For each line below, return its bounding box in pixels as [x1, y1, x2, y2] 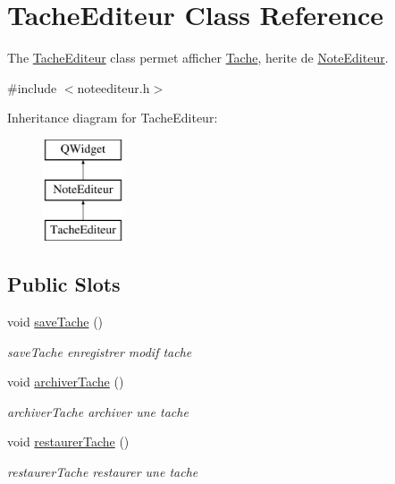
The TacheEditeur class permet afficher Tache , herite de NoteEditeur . [7, 48, 389, 67]
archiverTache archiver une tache [7, 402, 189, 420]
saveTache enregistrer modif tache [7, 342, 192, 361]
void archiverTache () [7, 372, 124, 391]
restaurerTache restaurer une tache [7, 463, 198, 481]
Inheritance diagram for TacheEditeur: [7, 108, 218, 127]
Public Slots [7, 270, 121, 298]
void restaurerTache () [7, 432, 130, 451]
